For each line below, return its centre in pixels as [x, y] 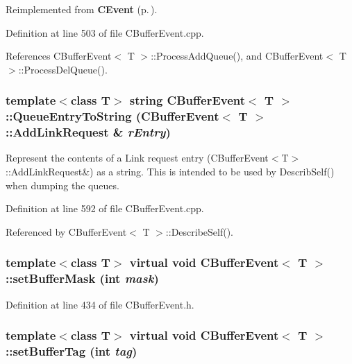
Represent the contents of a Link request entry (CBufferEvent [137, 158]
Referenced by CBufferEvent [66, 231]
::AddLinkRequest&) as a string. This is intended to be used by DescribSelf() [170, 172]
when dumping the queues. [62, 185]
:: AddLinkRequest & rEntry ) [88, 132]
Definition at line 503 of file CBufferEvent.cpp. [105, 32]
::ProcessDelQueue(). [63, 69]
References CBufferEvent [59, 56]
